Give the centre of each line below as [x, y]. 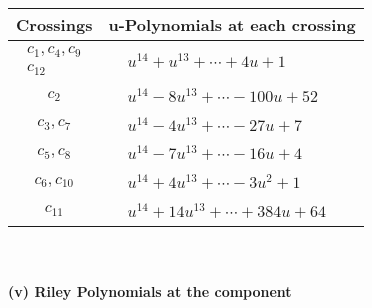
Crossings [54, 24]
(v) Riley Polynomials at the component [150, 291]
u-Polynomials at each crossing [232, 24]
